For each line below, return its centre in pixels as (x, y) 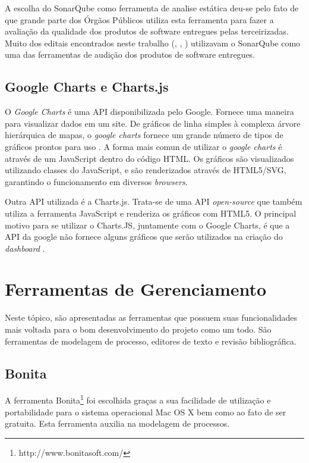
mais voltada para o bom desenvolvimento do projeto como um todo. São (138, 329)
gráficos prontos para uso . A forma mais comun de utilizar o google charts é (144, 146)
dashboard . (25, 248)
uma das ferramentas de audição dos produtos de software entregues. (130, 54)
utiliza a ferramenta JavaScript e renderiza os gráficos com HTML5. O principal (151, 213)
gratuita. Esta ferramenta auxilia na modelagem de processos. (117, 423)
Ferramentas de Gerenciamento (136, 289)
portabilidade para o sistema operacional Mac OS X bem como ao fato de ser (146, 412)
